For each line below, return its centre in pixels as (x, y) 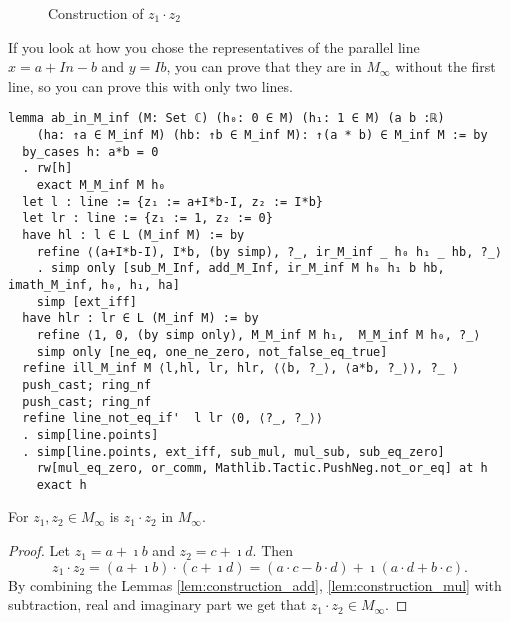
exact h (61, 484)
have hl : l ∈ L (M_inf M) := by (133, 234)
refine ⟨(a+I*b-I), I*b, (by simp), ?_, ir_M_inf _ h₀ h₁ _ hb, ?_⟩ (269, 251)
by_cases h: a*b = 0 (90, 151)
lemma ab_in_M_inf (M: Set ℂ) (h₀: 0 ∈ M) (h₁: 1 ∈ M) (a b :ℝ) (226, 118)
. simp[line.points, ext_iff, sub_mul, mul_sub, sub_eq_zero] (233, 451)
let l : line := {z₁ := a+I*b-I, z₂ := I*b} (172, 201)
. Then (273, 550)
